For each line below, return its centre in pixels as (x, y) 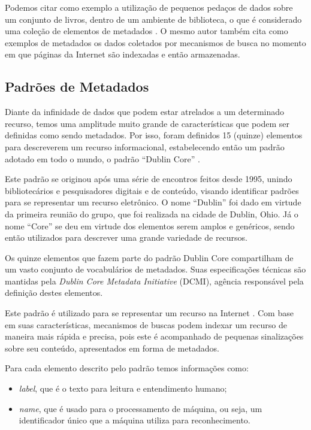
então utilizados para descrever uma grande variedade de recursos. (126, 237)
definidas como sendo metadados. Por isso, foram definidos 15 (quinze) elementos (154, 135)
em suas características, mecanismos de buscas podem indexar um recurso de (146, 324)
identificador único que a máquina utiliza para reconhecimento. (135, 420)
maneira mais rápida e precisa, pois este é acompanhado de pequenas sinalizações (154, 336)
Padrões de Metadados (77, 87)
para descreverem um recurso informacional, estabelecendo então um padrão (145, 146)
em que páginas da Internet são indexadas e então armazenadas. (123, 54)
